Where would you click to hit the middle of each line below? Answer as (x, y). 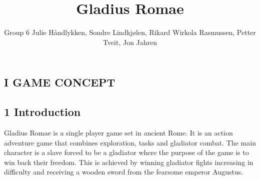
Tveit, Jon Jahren (130, 42)
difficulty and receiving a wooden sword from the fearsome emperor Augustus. (124, 172)
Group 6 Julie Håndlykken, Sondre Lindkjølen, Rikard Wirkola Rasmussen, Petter (130, 32)
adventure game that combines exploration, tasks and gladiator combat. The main (130, 142)
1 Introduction (42, 112)
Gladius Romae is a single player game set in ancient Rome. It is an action (118, 132)
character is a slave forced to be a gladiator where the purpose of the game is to (126, 152)
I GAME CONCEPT (60, 82)
